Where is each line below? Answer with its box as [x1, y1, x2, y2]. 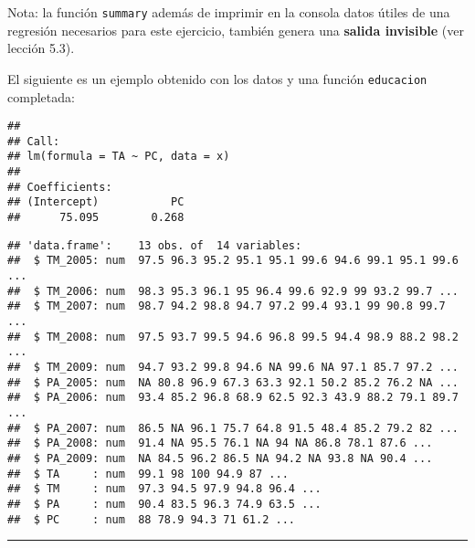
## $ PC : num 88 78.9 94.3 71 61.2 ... [7, 512, 295, 526]
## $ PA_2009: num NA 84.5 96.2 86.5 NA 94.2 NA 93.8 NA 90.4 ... [7, 451, 433, 465]
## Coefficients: [7, 180, 112, 194]
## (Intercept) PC [7, 195, 185, 209]
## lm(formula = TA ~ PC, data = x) [7, 150, 230, 163]
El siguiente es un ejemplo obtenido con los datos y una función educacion [7, 68, 427, 88]
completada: [7, 87, 75, 106]
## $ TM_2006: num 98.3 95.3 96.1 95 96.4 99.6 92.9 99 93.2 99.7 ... [7, 284, 459, 298]
